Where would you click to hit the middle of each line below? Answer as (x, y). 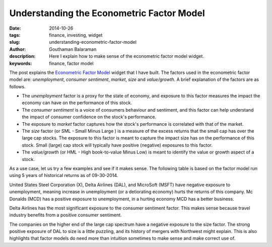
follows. (17, 87)
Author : (18, 49)
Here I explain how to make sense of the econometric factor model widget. (126, 56)
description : (22, 56)
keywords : (21, 63)
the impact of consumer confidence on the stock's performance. (89, 117)
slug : (15, 42)
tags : (15, 35)
